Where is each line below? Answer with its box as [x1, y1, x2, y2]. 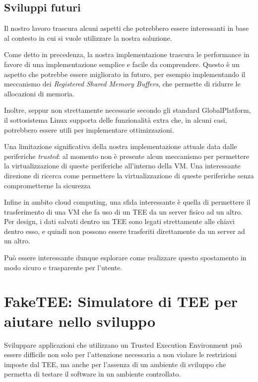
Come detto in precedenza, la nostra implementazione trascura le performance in [4, 49, 250, 60]
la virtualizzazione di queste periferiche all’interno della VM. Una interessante [4, 160, 241, 171]
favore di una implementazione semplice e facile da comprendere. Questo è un [4, 59, 240, 69]
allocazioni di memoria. [4, 88, 74, 98]
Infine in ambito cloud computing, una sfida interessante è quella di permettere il [4, 197, 251, 207]
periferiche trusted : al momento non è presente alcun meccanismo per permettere [4, 151, 249, 161]
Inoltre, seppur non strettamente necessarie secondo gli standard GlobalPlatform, [4, 105, 251, 115]
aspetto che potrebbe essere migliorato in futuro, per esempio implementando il [4, 69, 246, 79]
